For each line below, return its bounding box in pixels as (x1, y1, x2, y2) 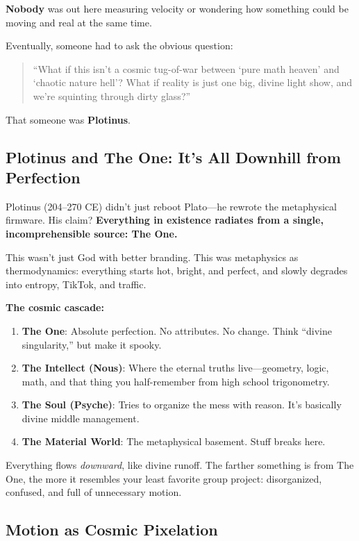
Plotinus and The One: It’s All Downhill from (6, 146, 341, 167)
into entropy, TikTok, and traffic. (6, 276, 147, 291)
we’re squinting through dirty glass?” (33, 88, 191, 103)
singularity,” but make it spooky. (22, 337, 162, 351)
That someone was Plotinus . (6, 112, 131, 126)
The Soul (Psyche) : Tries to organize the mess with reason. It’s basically (22, 397, 342, 412)
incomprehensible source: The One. (6, 226, 178, 240)
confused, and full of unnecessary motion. (6, 485, 182, 499)
